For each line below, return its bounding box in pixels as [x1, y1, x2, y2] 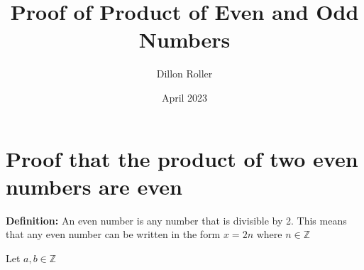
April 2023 [161, 90, 208, 104]
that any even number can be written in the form [6, 227, 221, 242]
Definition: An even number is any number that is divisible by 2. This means [6, 212, 347, 227]
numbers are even [6, 171, 182, 200]
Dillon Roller [156, 66, 213, 81]
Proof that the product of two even [6, 144, 358, 173]
